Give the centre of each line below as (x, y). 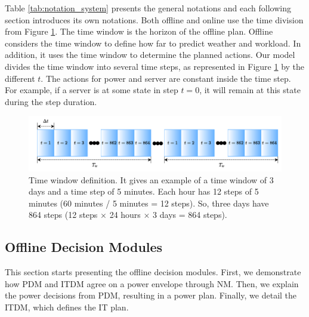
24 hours (125, 215)
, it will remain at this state (250, 90)
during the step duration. (51, 101)
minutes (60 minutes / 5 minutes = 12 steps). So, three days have (149, 203)
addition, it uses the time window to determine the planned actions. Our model (150, 55)
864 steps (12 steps (63, 215)
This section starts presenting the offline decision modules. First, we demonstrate (153, 272)
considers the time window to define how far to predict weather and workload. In (153, 43)
